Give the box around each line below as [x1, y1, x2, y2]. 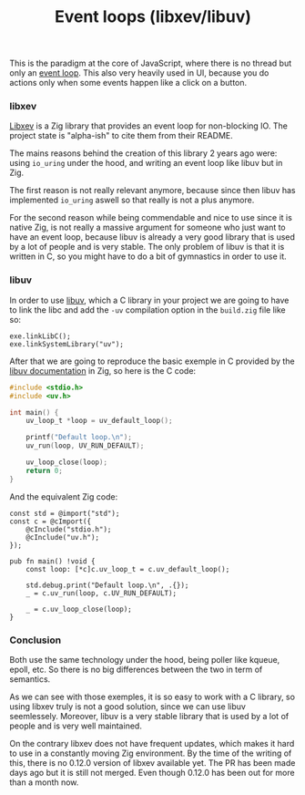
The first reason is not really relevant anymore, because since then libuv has [9, 185, 296, 196]
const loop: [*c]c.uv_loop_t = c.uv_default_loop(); [25, 564, 230, 573]
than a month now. [9, 777, 79, 788]
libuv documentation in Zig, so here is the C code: [9, 365, 197, 376]
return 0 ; [25, 466, 64, 475]
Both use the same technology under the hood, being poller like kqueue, [9, 654, 280, 665]
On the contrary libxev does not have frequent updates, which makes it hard [9, 738, 295, 749]
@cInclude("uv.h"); [25, 532, 100, 542]
